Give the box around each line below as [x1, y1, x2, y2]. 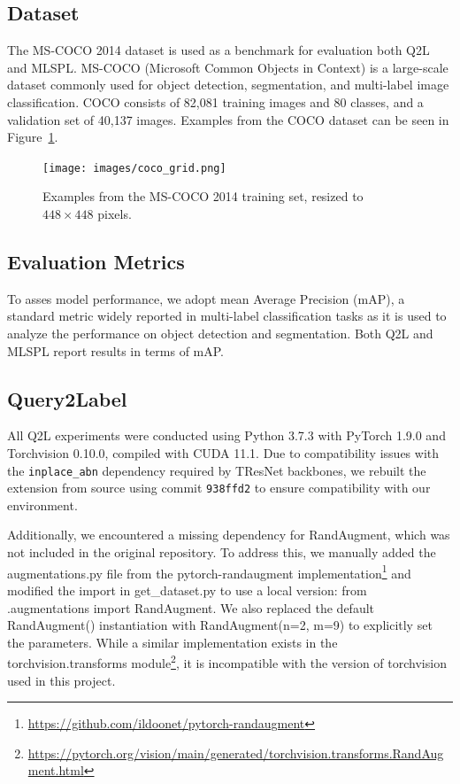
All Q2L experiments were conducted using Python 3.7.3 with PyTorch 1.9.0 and [7, 426, 446, 445]
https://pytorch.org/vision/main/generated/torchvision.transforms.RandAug [27, 743, 444, 762]
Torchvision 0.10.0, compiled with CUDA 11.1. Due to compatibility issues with [7, 443, 440, 462]
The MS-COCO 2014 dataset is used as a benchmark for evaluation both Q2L [7, 41, 430, 59]
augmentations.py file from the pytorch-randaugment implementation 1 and [7, 561, 411, 582]
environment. [7, 495, 78, 514]
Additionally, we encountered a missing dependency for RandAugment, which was [7, 525, 450, 544]
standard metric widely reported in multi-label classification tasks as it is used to [7, 307, 447, 325]
